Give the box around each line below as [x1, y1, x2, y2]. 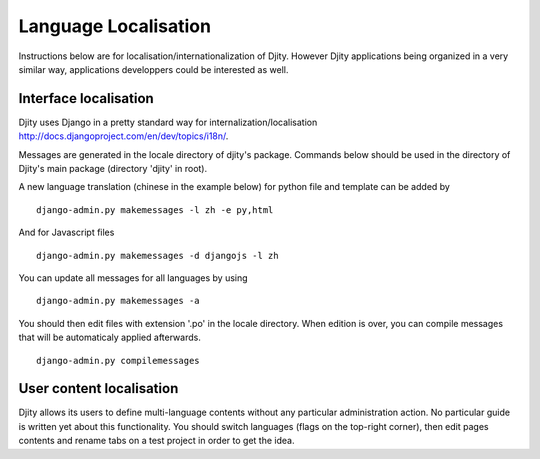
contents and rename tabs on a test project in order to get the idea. [18, 435, 295, 447]
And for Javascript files [18, 226, 115, 239]
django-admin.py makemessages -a [36, 295, 200, 307]
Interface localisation [18, 90, 154, 107]
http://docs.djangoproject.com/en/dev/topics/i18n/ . [18, 130, 229, 142]
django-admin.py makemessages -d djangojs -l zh [36, 250, 279, 261]
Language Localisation [18, 15, 212, 37]
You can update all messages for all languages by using [18, 271, 249, 284]
